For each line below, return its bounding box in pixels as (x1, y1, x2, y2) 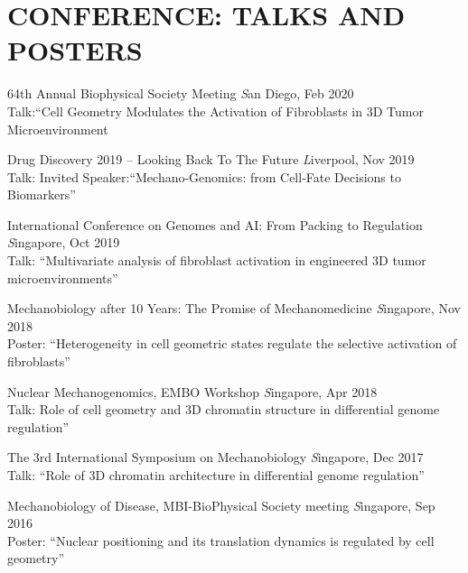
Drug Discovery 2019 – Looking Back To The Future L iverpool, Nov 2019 (7, 150, 415, 169)
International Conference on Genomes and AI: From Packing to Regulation (7, 215, 423, 234)
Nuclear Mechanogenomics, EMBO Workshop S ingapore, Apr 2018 (7, 382, 378, 401)
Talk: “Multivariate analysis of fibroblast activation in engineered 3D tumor (7, 251, 426, 270)
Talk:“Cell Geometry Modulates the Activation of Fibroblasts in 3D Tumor (7, 101, 424, 120)
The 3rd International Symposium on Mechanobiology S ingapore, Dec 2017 (7, 448, 424, 467)
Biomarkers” (7, 185, 76, 204)
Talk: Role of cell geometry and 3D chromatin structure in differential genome (7, 400, 440, 419)
